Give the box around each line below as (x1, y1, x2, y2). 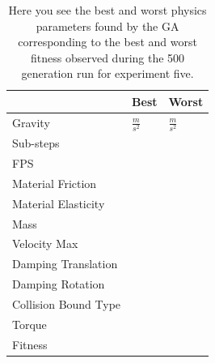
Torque (12, 315, 47, 332)
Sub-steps (12, 135, 60, 152)
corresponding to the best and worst (18, 33, 197, 50)
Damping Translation (12, 255, 118, 272)
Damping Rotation (12, 275, 105, 293)
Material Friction (12, 174, 97, 191)
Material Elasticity (12, 194, 105, 211)
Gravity (12, 114, 50, 131)
